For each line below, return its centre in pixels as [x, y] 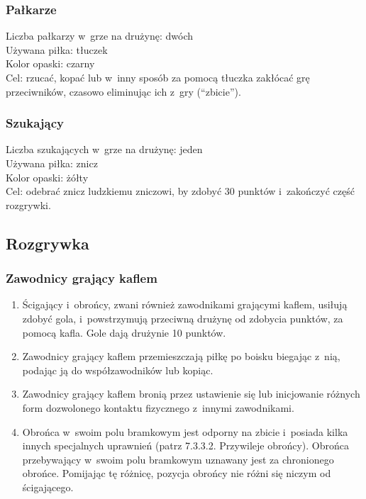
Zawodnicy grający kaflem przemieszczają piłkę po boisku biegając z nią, [181, 356]
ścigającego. [48, 487]
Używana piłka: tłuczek [57, 49]
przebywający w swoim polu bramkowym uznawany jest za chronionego [178, 459]
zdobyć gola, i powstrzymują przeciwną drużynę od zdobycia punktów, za [183, 318]
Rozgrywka [48, 243]
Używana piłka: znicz [52, 163]
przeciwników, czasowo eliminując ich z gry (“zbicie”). [123, 91]
